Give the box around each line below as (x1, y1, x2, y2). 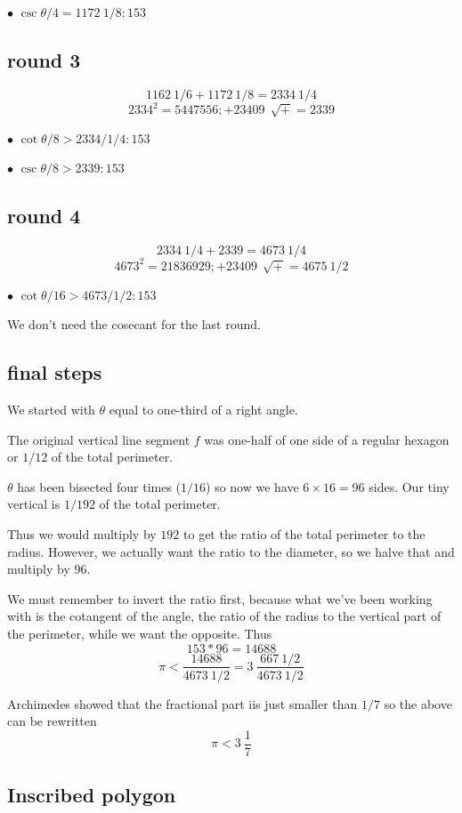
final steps (7, 358, 102, 386)
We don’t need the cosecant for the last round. (7, 315, 261, 334)
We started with (7, 399, 95, 418)
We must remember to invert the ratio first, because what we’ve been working (7, 589, 433, 608)
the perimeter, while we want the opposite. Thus (7, 624, 272, 642)
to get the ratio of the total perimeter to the (183, 524, 426, 543)
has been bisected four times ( (17, 477, 182, 495)
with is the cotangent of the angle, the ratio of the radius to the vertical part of (7, 607, 442, 625)
